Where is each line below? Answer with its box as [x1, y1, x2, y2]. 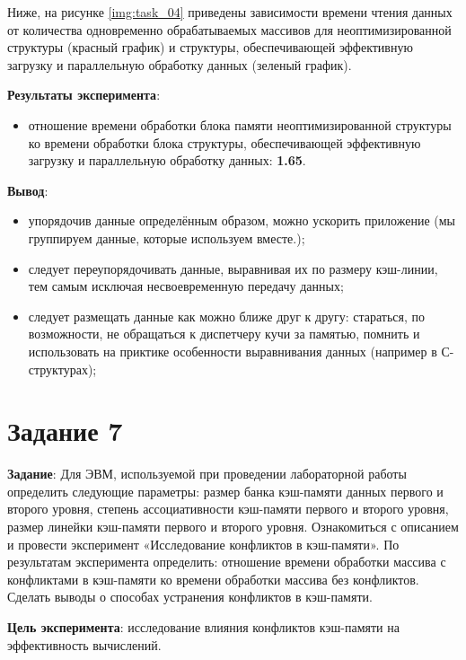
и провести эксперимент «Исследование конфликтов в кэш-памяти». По [7, 534, 400, 553]
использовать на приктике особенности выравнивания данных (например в [28, 341, 437, 360]
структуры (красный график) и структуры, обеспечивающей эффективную [7, 38, 413, 57]
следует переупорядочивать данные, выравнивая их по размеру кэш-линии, [28, 259, 438, 277]
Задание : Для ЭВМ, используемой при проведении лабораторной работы [7, 464, 407, 483]
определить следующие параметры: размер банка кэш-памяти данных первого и [7, 481, 444, 500]
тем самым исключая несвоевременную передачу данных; [28, 277, 344, 295]
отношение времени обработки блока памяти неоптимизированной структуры [28, 115, 452, 134]
